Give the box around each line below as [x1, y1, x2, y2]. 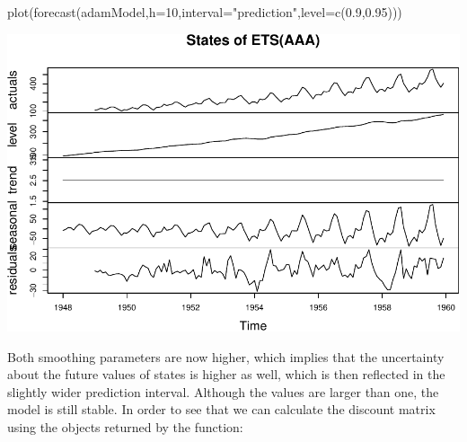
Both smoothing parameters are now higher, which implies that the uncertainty [7, 347, 445, 366]
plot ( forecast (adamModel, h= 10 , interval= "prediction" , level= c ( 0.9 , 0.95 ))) [7, 3, 402, 21]
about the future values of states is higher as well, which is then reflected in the [7, 365, 445, 384]
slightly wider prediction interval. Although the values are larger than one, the [7, 382, 439, 401]
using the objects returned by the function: [7, 417, 243, 436]
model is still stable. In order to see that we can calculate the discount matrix [7, 400, 436, 419]
